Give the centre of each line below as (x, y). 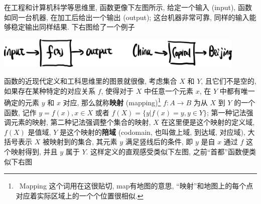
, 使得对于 (117, 90)
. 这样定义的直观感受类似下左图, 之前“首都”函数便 (167, 151)
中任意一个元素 (169, 90)
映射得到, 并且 (34, 151)
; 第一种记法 (226, 112)
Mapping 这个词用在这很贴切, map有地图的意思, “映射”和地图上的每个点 (136, 186)
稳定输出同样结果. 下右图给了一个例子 (73, 27)
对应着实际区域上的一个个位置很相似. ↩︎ (80, 195)
